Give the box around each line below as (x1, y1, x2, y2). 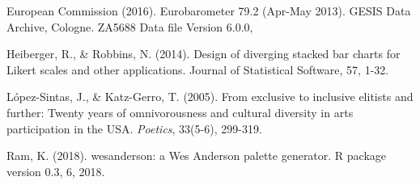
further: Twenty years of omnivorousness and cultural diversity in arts (6, 103, 354, 120)
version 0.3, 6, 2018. (6, 162, 105, 179)
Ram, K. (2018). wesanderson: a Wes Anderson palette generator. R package (6, 147, 387, 164)
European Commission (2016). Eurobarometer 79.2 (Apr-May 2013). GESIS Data (6, 2, 411, 19)
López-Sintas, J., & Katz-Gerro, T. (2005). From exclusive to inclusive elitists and (6, 88, 414, 105)
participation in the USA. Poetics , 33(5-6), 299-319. (6, 120, 262, 137)
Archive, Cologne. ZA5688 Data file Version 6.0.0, (6, 18, 253, 35)
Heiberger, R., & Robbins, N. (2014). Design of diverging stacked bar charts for (6, 45, 401, 62)
